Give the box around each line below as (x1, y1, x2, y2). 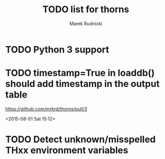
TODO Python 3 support (5, 43, 109, 55)
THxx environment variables (5, 145, 129, 156)
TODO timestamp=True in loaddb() (5, 67, 155, 79)
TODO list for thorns (42, 4, 129, 15)
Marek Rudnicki (69, 20, 102, 27)
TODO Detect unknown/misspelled (5, 134, 156, 145)
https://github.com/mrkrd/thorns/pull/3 (5, 106, 87, 112)
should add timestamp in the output (5, 78, 160, 90)
